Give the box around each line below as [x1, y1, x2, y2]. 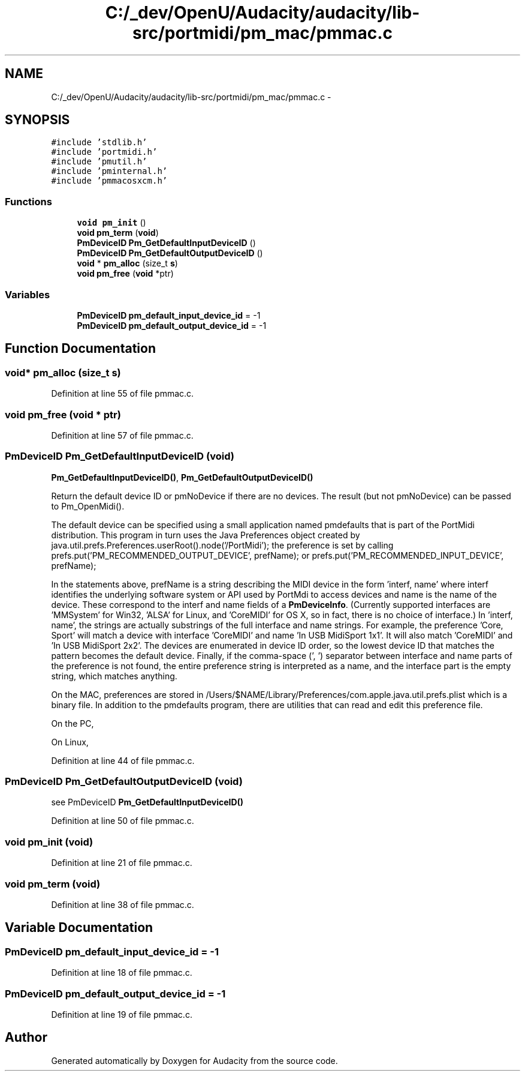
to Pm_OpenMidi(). [51, 500, 125, 511]
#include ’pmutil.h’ [51, 157, 147, 167]
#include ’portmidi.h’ [51, 147, 158, 157]
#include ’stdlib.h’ [51, 137, 147, 148]
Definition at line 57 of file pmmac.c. [51, 430, 194, 440]
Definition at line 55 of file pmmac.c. [51, 388, 194, 399]
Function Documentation [5, 341, 156, 356]
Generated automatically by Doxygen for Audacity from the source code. [51, 1055, 338, 1066]
